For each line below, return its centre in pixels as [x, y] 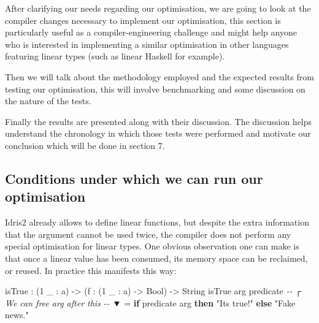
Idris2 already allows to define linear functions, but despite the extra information [157, 222]
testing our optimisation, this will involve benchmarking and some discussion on [155, 89]
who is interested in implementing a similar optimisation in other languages [147, 44]
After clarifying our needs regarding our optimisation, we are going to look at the [158, 8]
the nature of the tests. [48, 101]
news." [17, 315]
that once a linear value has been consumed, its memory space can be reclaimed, [156, 258]
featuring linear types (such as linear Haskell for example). [115, 56]
